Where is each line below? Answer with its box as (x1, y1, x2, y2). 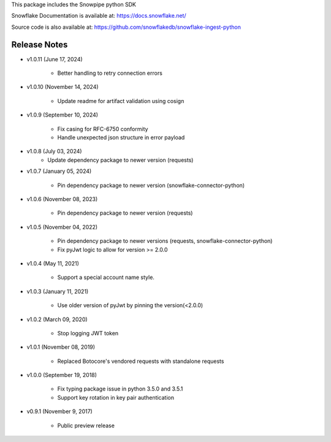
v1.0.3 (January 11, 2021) (26, 288, 89, 295)
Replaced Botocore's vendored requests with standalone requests (57, 357, 224, 365)
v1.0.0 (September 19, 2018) (26, 372, 97, 379)
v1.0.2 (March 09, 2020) (26, 316, 88, 323)
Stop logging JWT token (57, 329, 119, 337)
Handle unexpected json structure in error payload (57, 134, 185, 141)
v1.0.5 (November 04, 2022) (26, 223, 98, 231)
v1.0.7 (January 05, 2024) (26, 167, 92, 175)
